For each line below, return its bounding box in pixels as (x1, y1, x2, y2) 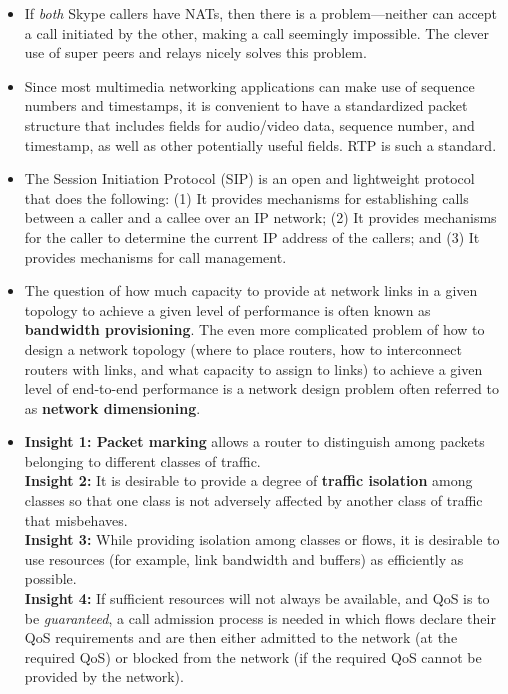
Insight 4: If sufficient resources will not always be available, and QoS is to (24, 588, 490, 609)
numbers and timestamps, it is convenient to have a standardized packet (24, 95, 468, 116)
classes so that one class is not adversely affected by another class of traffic (24, 490, 483, 511)
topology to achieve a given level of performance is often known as (24, 299, 431, 320)
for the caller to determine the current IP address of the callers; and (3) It (24, 226, 480, 247)
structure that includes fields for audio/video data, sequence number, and (24, 114, 475, 135)
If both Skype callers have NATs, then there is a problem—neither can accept (24, 3, 498, 23)
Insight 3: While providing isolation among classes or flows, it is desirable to (24, 529, 500, 550)
